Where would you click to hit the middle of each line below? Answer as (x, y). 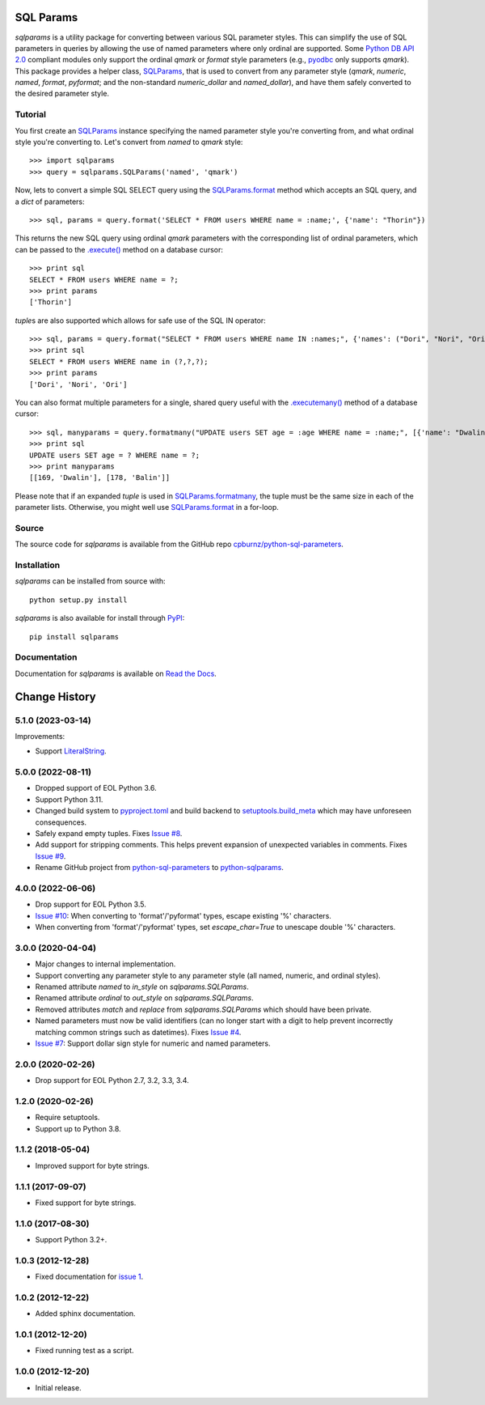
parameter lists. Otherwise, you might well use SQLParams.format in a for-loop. (147, 507)
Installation (38, 565)
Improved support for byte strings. (92, 1165)
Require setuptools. (67, 1118)
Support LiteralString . (71, 751)
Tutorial (30, 115)
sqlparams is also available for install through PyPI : (100, 618)
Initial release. (58, 1387)
